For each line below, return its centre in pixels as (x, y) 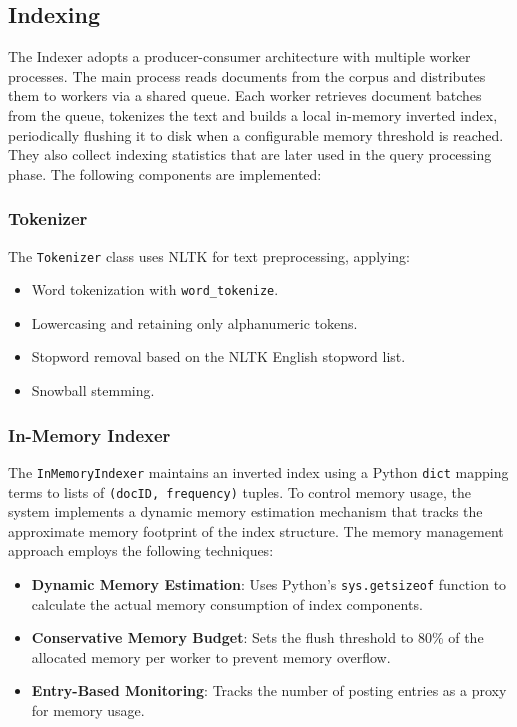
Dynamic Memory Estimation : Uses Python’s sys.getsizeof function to (269, 583)
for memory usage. (88, 710)
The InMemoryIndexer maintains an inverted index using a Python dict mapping (258, 471)
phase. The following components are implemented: (165, 173)
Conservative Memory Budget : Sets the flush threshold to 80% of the (257, 637)
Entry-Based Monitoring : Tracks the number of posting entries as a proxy (269, 690)
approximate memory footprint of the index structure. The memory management (256, 530)
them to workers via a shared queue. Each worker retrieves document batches (245, 95)
